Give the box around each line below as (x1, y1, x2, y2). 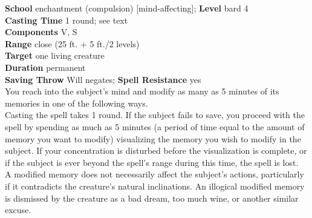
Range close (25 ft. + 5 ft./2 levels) (5, 37, 140, 50)
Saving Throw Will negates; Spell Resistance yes (5, 73, 201, 85)
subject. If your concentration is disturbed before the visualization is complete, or (5, 144, 307, 157)
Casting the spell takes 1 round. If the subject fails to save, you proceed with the (5, 108, 305, 121)
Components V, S (5, 25, 77, 38)
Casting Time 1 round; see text (5, 13, 128, 26)
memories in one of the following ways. (5, 96, 148, 109)
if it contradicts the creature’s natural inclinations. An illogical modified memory (5, 179, 305, 192)
